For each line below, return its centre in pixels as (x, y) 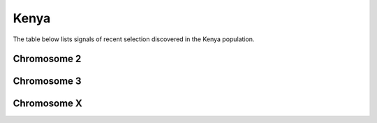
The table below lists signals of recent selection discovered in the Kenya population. (134, 39)
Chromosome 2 (47, 59)
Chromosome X (48, 104)
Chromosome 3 (47, 81)
